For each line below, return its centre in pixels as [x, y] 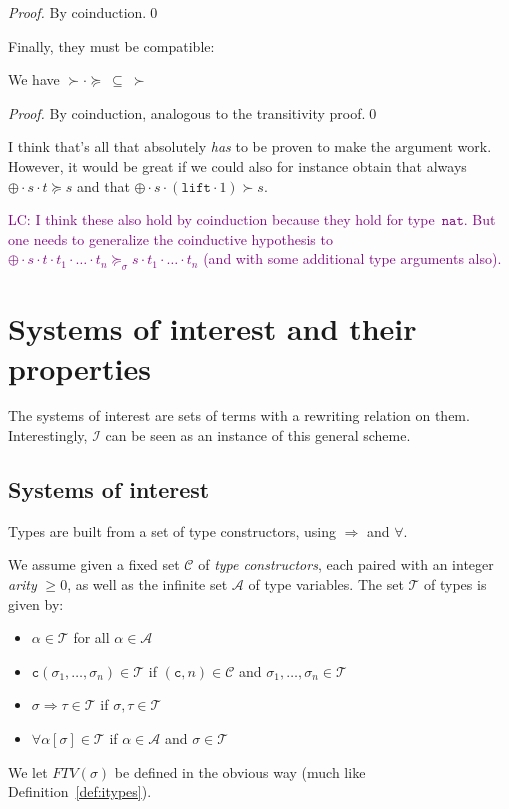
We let [28, 771]
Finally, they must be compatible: [111, 45]
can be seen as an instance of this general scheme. [258, 435]
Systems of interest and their [212, 328]
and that [103, 185]
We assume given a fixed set [94, 564]
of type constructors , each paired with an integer [346, 564]
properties [79, 367]
